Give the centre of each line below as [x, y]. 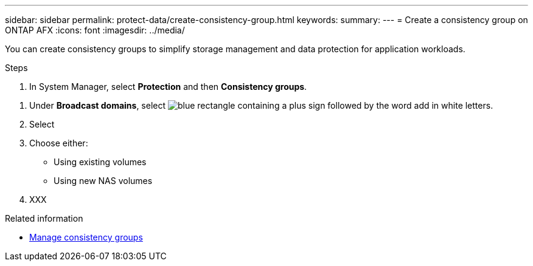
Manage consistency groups [86, 237]
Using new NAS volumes [103, 181]
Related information [44, 218]
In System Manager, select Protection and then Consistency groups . [168, 87]
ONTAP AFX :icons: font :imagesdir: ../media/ [95, 30]
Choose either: [59, 143]
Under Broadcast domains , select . [261, 105]
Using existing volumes [100, 162]
